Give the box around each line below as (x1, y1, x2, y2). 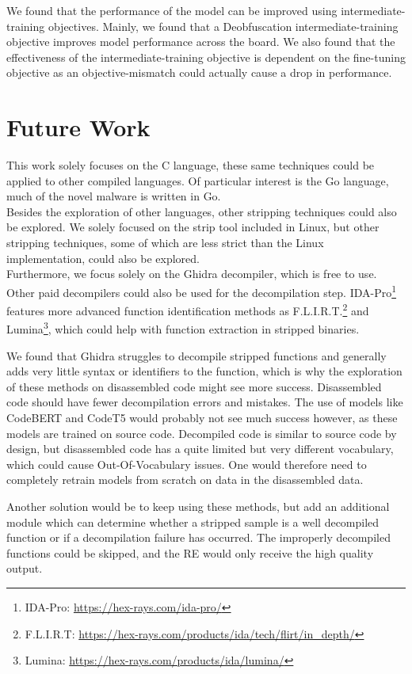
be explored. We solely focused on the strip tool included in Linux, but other (6, 219, 380, 235)
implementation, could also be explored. (6, 249, 200, 266)
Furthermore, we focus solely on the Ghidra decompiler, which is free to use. (6, 265, 377, 282)
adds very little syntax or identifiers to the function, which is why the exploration (6, 363, 402, 379)
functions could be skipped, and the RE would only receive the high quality (6, 544, 374, 561)
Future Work (6, 111, 151, 143)
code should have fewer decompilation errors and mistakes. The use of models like (6, 394, 403, 410)
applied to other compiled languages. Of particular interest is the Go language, (6, 172, 389, 188)
